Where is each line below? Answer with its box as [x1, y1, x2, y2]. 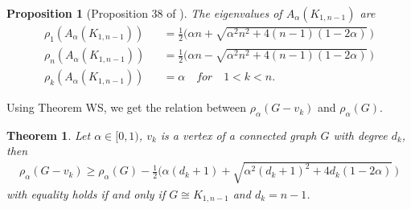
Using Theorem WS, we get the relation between [6, 99, 247, 116]
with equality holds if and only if [6, 185, 166, 202]
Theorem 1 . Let [6, 126, 91, 143]
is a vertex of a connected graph [160, 126, 317, 143]
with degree [333, 126, 388, 143]
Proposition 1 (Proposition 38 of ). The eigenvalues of [6, 5, 282, 21]
